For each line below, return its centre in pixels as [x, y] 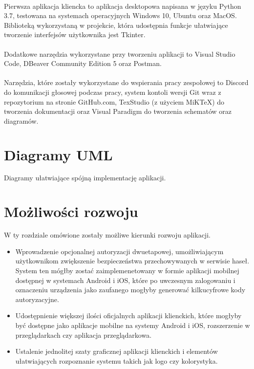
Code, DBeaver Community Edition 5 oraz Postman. [83, 63]
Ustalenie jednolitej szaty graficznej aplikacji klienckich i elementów [116, 351]
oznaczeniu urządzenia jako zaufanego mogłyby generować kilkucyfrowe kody [130, 290]
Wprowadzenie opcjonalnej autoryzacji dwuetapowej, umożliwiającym [119, 251]
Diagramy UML [58, 154]
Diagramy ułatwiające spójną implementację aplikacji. [85, 178]
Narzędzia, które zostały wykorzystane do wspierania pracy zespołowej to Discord [126, 82]
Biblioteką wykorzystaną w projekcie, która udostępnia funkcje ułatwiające [116, 25]
